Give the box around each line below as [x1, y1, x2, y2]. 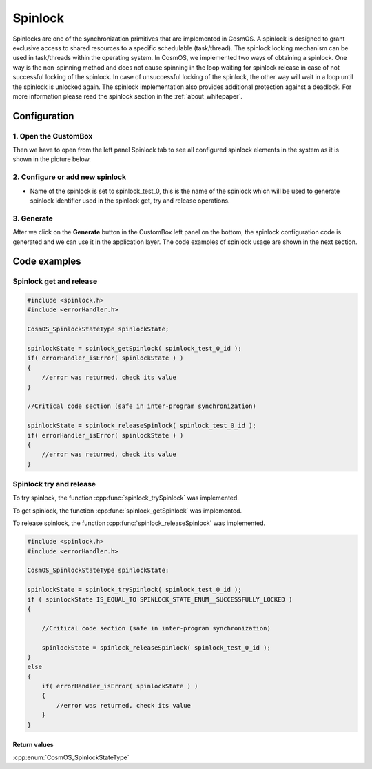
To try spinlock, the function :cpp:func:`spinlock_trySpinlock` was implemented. [12, 493, 239, 502]
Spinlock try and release [12, 480, 96, 489]
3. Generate [12, 214, 53, 223]
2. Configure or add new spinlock [12, 172, 127, 182]
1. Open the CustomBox [12, 131, 93, 141]
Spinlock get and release [12, 276, 98, 286]
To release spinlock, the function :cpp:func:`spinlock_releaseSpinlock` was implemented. [12, 519, 266, 527]
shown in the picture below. [12, 155, 91, 163]
